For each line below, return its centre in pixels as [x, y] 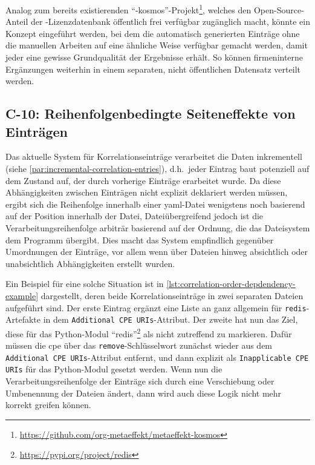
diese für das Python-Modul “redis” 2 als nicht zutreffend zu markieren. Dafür [149, 332]
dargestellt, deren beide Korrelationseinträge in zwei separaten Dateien [172, 295]
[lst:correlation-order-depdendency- [231, 284]
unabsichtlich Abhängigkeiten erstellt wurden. [90, 263]
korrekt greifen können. [48, 405]
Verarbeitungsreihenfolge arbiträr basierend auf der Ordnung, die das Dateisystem [158, 227]
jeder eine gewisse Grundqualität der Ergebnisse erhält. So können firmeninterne [154, 57]
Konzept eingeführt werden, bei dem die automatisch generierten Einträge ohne [153, 33]
